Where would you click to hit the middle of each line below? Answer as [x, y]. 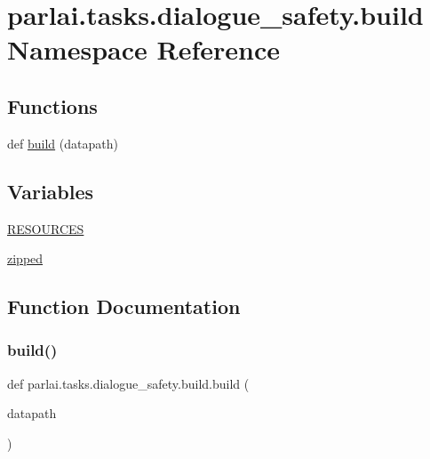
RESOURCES [46, 228]
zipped [25, 258]
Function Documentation [124, 306]
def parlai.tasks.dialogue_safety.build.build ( [128, 383]
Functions [52, 105]
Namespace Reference [143, 49]
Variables [51, 191]
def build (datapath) [63, 143]
